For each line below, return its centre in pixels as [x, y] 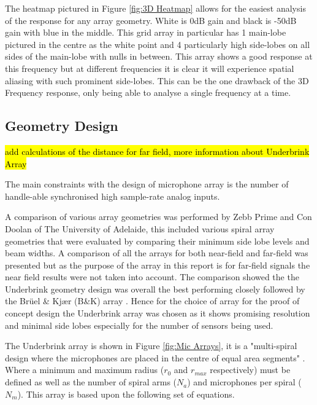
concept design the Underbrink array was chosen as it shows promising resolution [158, 313]
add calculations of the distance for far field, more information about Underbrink [157, 151]
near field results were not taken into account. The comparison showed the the [152, 277]
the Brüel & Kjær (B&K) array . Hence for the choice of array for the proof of [152, 301]
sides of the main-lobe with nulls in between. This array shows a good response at [159, 56]
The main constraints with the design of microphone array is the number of [147, 184]
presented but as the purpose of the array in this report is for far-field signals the [158, 265]
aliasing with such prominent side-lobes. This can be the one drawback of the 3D [157, 80]
